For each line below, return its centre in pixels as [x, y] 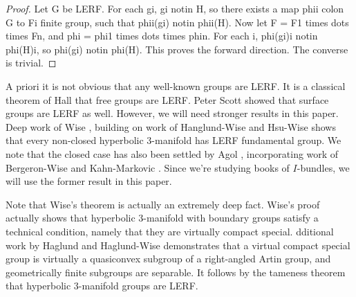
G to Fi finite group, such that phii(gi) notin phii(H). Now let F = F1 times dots [177, 22]
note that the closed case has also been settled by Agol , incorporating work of [172, 153]
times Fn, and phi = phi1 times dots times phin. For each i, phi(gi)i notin [162, 36]
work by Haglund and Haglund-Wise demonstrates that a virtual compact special [178, 245]
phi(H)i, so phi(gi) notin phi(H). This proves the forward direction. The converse [177, 49]
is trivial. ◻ [31, 63]
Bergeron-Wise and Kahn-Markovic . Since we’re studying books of [148, 167]
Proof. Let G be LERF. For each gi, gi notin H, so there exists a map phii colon [175, 8]
